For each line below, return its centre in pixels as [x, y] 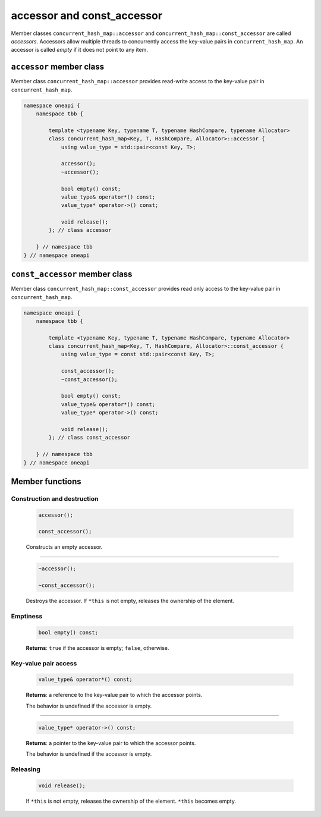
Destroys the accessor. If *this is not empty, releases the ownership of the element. [130, 601]
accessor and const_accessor [87, 15]
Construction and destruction [55, 498]
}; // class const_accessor [89, 438]
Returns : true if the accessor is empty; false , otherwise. [97, 648]
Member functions [46, 481]
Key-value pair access [44, 663]
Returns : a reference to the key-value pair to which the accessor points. [114, 695]
